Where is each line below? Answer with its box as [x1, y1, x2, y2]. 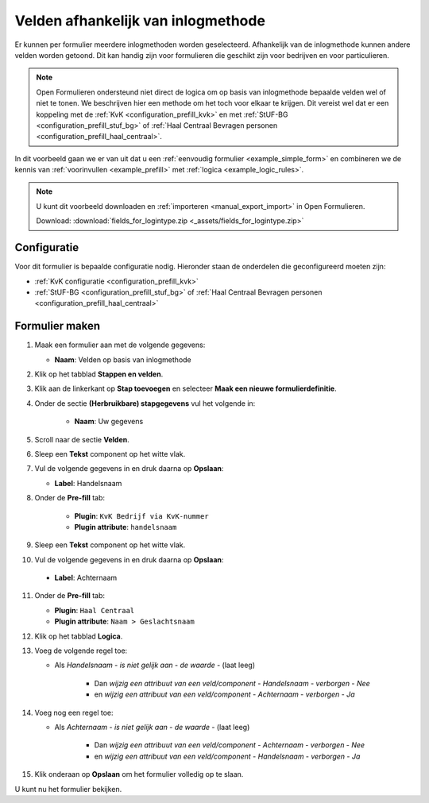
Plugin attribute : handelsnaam [74, 522, 177, 531]
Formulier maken [14, 319, 101, 333]
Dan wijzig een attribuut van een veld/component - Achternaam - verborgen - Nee [94, 740, 365, 750]
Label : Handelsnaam [54, 478, 122, 488]
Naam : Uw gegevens [74, 417, 144, 427]
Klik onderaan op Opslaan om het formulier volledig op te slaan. [34, 770, 244, 779]
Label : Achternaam [54, 573, 118, 583]
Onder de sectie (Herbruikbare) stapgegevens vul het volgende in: [34, 398, 256, 408]
